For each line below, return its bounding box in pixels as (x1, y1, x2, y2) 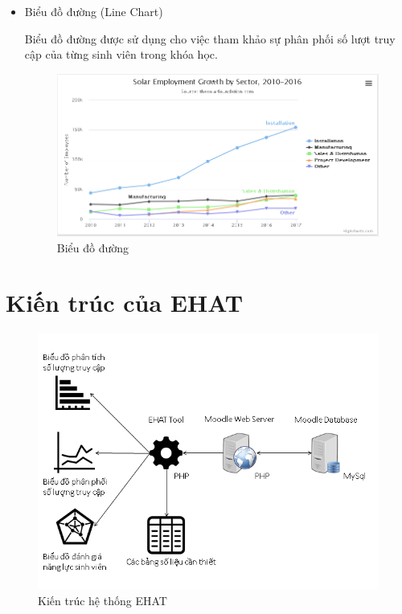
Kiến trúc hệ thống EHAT (38, 591, 167, 608)
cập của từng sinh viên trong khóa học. (24, 46, 218, 63)
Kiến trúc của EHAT (6, 286, 244, 319)
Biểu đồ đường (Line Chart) (24, 3, 163, 19)
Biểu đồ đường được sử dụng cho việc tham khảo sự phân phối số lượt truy (24, 30, 396, 47)
